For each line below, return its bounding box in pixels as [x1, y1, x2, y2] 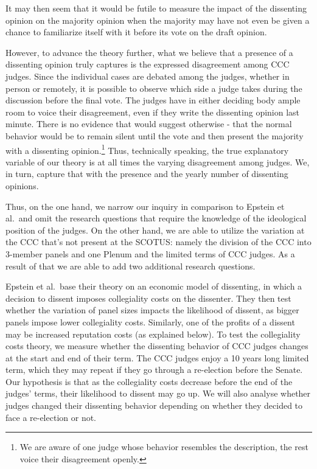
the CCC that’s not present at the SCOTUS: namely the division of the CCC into [5, 235, 312, 248]
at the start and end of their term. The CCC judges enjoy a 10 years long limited [5, 351, 309, 364]
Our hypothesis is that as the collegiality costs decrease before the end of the [5, 375, 293, 387]
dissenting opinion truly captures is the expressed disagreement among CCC [5, 58, 290, 71]
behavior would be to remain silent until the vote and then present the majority [5, 129, 304, 142]
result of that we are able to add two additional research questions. [5, 259, 256, 272]
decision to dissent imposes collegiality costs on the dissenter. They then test [5, 291, 291, 304]
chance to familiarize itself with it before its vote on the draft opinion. [5, 26, 267, 38]
